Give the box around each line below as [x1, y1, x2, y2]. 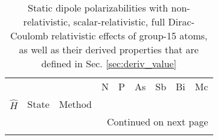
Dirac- [168, 15, 194, 28]
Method [59, 97, 92, 111]
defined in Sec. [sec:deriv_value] [41, 56, 177, 70]
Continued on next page [107, 115, 208, 128]
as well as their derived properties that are [19, 42, 199, 56]
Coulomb [10, 28, 48, 42]
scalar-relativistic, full [73, 15, 165, 28]
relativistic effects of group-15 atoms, [51, 28, 208, 42]
